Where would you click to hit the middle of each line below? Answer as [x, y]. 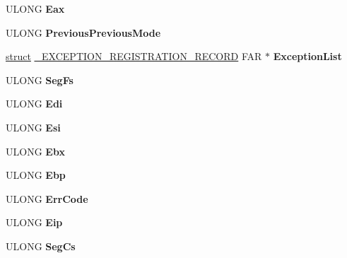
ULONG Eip [34, 222]
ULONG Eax [35, 8]
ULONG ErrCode [47, 198]
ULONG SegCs [41, 246]
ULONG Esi [33, 127]
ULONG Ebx [35, 151]
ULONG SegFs [40, 80]
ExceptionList [307, 56]
